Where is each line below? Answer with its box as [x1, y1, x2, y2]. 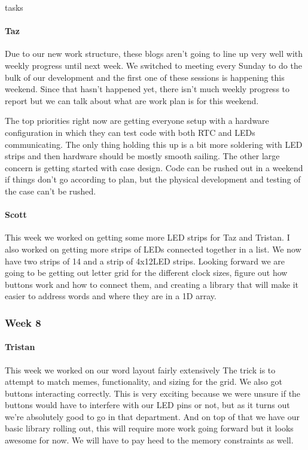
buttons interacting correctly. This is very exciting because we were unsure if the [5, 387, 301, 399]
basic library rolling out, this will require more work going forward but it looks [5, 422, 294, 434]
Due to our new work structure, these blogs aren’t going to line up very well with [5, 47, 303, 60]
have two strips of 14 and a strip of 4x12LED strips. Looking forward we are [5, 254, 285, 267]
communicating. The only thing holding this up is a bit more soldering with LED [5, 138, 303, 150]
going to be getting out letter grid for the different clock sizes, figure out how [5, 266, 288, 279]
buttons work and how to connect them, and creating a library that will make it [5, 278, 299, 290]
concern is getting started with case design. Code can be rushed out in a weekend [5, 161, 303, 174]
